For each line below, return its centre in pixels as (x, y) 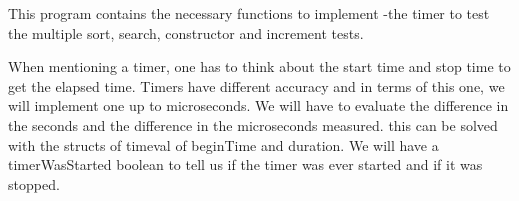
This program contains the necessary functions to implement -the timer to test (249, 13)
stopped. (34, 183)
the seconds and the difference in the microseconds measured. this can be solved (253, 124)
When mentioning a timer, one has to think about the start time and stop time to (259, 66)
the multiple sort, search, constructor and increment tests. (186, 32)
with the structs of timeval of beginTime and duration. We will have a (223, 144)
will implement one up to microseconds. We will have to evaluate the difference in (258, 105)
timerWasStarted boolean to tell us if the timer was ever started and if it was (245, 164)
